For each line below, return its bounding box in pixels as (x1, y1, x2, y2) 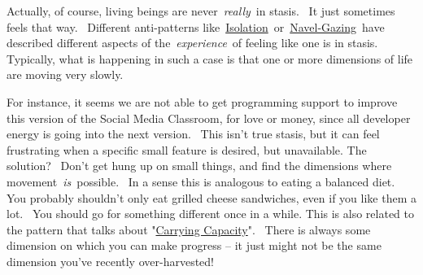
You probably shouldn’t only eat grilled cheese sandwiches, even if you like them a (7, 189, 416, 206)
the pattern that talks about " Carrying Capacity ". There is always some (7, 220, 371, 238)
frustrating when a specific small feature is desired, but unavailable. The (7, 141, 367, 158)
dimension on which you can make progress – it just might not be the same (7, 237, 382, 254)
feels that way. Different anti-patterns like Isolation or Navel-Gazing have (7, 18, 385, 35)
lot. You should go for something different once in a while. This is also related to (7, 205, 414, 222)
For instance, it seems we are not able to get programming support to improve (7, 93, 398, 110)
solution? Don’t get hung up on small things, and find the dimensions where (7, 157, 392, 174)
